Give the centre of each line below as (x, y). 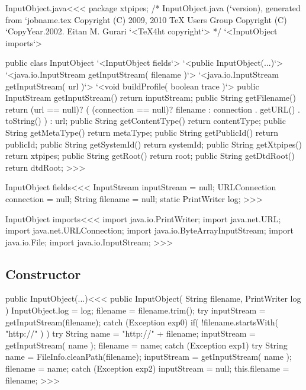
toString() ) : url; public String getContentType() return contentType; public (146, 121)
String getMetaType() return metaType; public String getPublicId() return (142, 132)
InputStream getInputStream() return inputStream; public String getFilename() (151, 97)
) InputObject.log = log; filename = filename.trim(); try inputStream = (136, 310)
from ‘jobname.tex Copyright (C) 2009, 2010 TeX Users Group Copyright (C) (146, 19)
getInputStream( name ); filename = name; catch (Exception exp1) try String (146, 345)
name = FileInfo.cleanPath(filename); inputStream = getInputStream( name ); (149, 357)
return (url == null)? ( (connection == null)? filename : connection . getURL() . (153, 109)
